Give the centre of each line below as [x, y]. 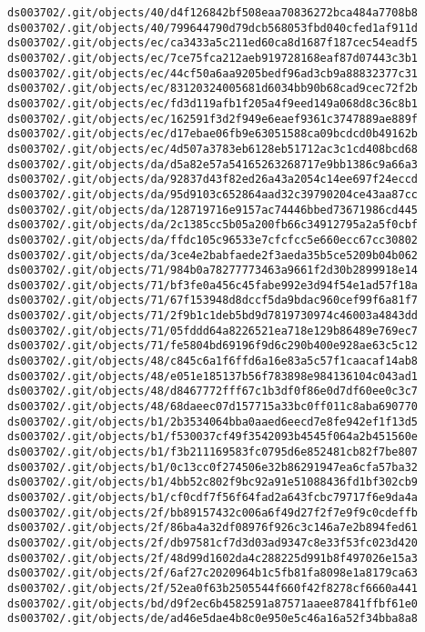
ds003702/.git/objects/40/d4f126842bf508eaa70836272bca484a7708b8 [213, 13]
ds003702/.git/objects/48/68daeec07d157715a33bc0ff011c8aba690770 [213, 407]
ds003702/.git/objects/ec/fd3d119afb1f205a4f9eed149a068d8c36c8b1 [213, 103]
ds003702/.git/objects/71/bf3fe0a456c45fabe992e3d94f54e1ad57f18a [213, 285]
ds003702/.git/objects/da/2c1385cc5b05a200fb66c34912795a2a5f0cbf [213, 225]
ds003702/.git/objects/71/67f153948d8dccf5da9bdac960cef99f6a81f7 [213, 301]
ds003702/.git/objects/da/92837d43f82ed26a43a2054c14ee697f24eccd [213, 180]
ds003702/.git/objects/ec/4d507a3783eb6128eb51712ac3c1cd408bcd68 [213, 149]
